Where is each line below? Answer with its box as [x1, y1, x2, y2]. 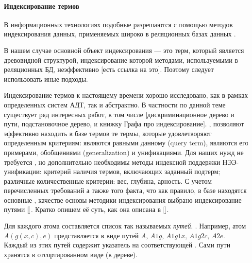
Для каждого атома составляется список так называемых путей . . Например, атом [4, 221, 246, 231]
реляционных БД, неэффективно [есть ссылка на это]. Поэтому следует [4, 64, 214, 74]
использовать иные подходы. [4, 73, 88, 84]
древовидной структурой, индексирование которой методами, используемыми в [4, 54, 238, 65]
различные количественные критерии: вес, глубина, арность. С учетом [4, 175, 212, 186]
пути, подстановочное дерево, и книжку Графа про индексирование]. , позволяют [4, 119, 244, 129]
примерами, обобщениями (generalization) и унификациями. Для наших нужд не [4, 147, 244, 157]
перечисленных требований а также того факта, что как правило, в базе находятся [4, 185, 247, 195]
